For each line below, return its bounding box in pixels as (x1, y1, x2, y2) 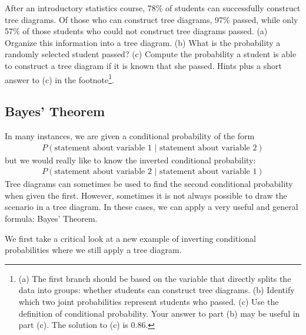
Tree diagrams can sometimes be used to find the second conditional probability (5, 178, 293, 190)
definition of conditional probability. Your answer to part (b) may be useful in (18, 307, 300, 319)
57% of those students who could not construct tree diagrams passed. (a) (5, 25, 268, 37)
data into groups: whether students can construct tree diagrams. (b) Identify (18, 284, 295, 296)
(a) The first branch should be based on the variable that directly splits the (18, 272, 291, 284)
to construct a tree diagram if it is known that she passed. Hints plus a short (5, 59, 282, 71)
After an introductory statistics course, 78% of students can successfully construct (5, 2, 301, 14)
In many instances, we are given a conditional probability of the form (5, 130, 255, 142)
